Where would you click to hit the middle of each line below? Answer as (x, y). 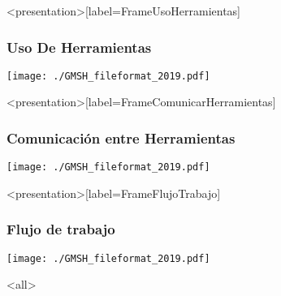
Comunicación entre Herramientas (121, 137)
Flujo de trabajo (61, 229)
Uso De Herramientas (79, 47)
